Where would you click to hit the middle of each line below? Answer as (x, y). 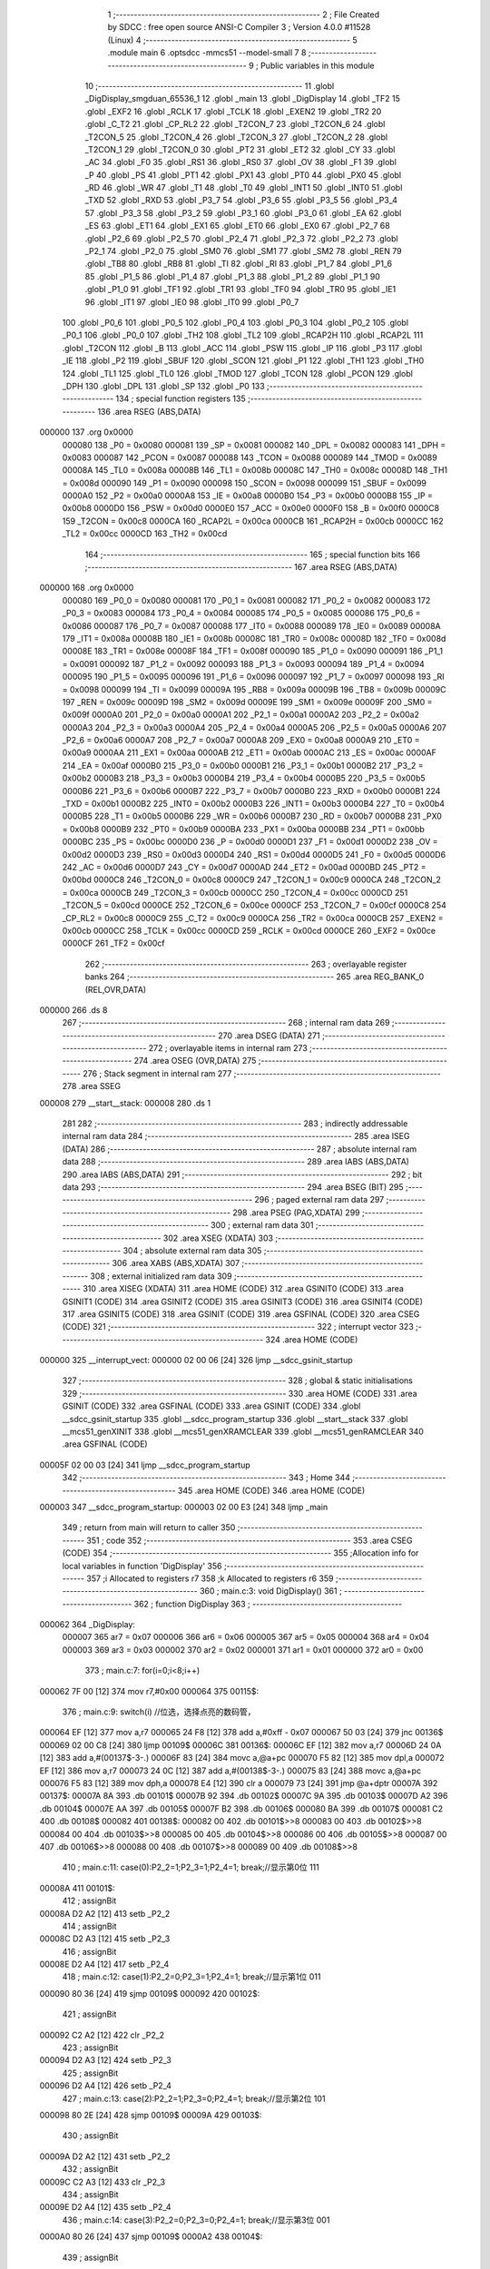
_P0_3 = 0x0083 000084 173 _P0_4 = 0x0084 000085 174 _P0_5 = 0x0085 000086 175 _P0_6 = (241, 614)
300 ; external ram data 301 (262, 1225)
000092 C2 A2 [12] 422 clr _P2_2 (102, 2035)
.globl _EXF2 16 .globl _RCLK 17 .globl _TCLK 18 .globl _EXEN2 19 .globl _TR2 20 (233, 111)
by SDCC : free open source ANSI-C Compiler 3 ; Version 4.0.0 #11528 (239, 27)
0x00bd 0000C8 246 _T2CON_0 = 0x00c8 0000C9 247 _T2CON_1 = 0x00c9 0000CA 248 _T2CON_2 (252, 879)
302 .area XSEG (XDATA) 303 (218, 1238)
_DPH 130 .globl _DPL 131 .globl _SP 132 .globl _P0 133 (163, 386)
